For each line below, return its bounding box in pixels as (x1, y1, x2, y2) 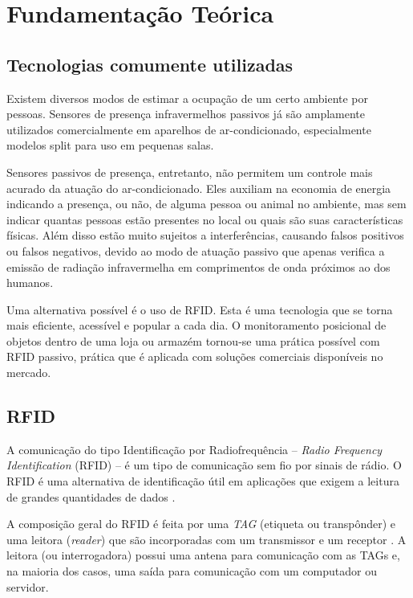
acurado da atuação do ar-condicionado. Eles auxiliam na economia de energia (6, 179, 391, 196)
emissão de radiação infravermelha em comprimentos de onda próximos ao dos (6, 258, 391, 275)
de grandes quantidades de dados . (6, 488, 176, 505)
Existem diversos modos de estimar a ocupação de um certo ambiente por (6, 89, 369, 106)
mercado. (6, 364, 51, 381)
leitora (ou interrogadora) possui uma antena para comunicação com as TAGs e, (6, 547, 400, 563)
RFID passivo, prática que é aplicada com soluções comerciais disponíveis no (6, 348, 383, 365)
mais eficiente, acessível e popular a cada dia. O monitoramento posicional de (6, 317, 387, 334)
